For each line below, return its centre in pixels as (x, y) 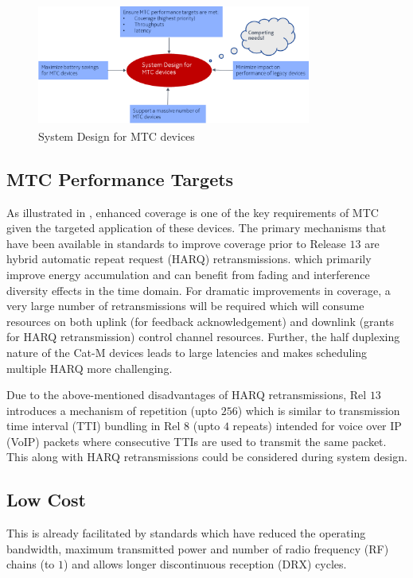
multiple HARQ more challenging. (90, 368)
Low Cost (46, 500)
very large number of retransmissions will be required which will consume (185, 306)
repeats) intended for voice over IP (317, 426)
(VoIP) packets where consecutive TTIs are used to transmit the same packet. (197, 441)
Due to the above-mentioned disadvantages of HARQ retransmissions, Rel (187, 395)
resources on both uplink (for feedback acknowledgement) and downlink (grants (200, 321)
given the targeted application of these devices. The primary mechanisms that (197, 228)
